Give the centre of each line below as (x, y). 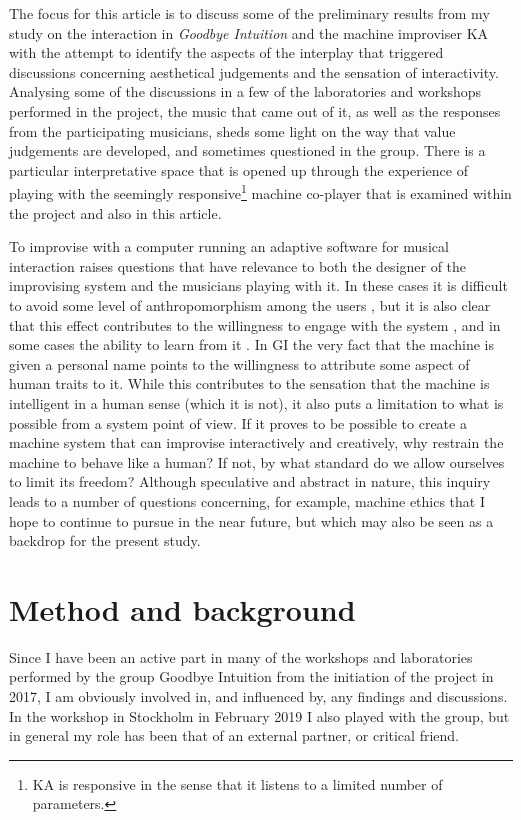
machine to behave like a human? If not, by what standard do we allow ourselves (257, 461)
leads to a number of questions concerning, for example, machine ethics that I (247, 500)
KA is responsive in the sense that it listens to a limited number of (237, 783)
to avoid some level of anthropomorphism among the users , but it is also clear (250, 304)
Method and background (182, 608)
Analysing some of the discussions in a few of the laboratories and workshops (245, 91)
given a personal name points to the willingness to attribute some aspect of (239, 363)
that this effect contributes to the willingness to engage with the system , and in (255, 324)
